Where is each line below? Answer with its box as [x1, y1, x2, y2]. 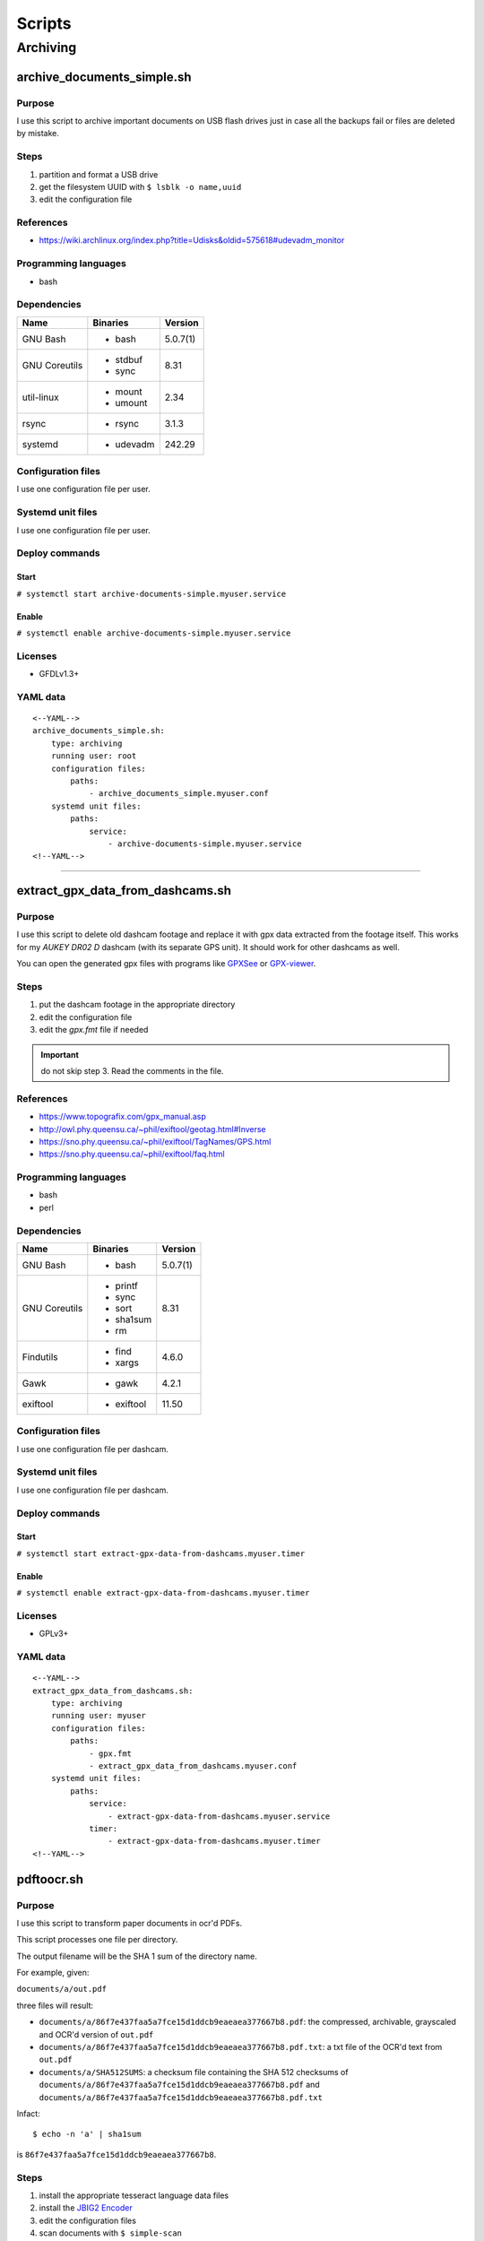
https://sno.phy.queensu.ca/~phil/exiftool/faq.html [39, 1148, 225, 1160]
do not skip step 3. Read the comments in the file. [40, 1065, 224, 1076]
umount [115, 396, 148, 409]
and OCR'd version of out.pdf [39, 2029, 154, 2039]
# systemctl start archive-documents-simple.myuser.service [16, 588, 287, 599]
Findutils [22, 1350, 58, 1363]
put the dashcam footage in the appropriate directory [39, 999, 236, 1010]
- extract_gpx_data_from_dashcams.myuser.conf [89, 1761, 298, 1771]
